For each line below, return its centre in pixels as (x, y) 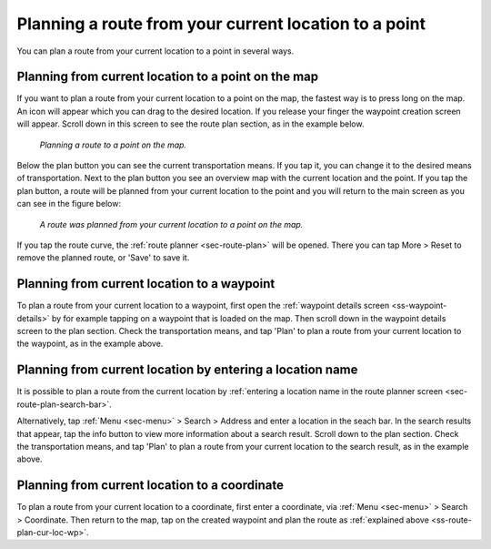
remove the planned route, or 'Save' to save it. (103, 258)
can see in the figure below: (69, 204)
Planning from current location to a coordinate (150, 486)
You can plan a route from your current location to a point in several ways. (155, 51)
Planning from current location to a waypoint (146, 284)
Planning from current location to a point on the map (167, 77)
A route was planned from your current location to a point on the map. (171, 224)
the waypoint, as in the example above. (90, 344)
